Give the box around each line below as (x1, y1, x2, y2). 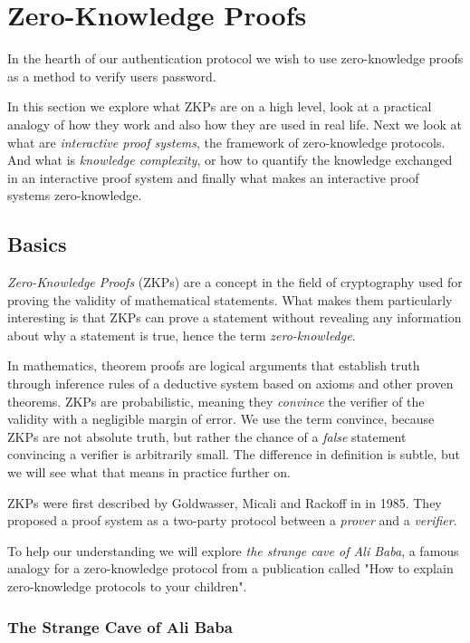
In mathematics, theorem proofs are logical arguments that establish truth (7, 356, 420, 375)
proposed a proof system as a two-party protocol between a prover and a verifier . (7, 511, 457, 530)
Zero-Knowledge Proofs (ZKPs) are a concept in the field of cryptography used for (7, 273, 463, 292)
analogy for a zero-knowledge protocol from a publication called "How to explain (7, 559, 454, 578)
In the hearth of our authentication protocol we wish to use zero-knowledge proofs (7, 49, 464, 68)
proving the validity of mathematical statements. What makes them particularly (7, 290, 453, 309)
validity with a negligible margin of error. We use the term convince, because (7, 409, 435, 428)
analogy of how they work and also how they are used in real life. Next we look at (7, 114, 462, 133)
